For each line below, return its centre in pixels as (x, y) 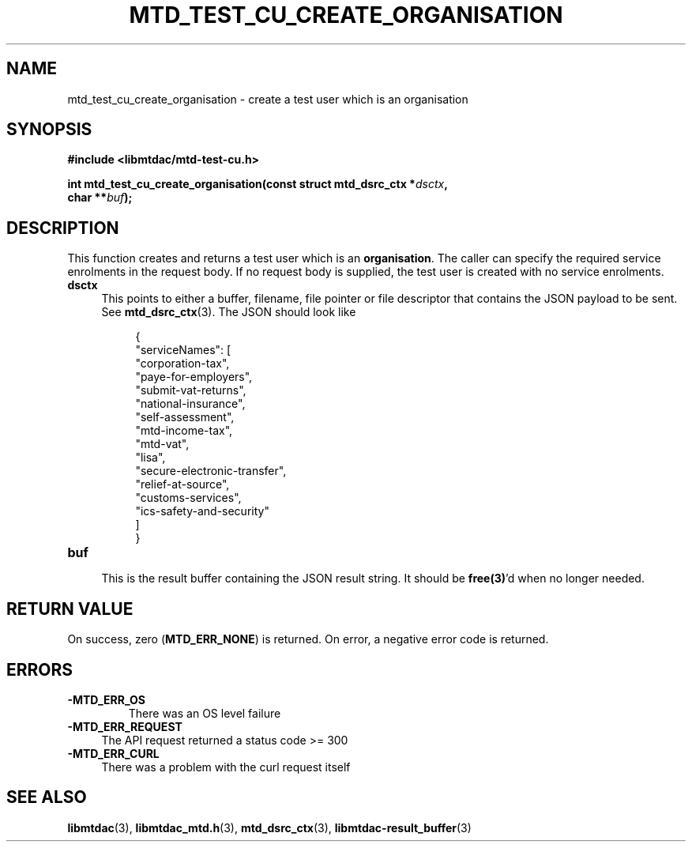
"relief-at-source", (182, 484)
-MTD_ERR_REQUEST (125, 726)
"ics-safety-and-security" (202, 511)
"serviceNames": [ (183, 350)
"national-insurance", (190, 404)
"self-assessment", (185, 417)
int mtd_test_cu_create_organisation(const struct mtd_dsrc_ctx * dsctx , (258, 184)
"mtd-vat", (162, 444)
